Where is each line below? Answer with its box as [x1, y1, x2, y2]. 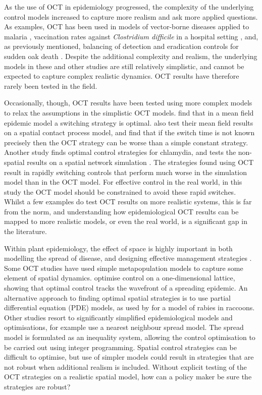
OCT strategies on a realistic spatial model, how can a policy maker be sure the [4, 371, 252, 382]
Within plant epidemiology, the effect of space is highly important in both [4, 243, 233, 253]
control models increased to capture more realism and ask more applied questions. [4, 11, 258, 22]
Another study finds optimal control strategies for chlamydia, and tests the [4, 147, 236, 157]
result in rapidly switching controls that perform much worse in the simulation [4, 166, 247, 177]
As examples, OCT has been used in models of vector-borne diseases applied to [4, 21, 249, 32]
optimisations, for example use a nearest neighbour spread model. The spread [4, 322, 244, 332]
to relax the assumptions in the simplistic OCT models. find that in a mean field [4, 107, 254, 118]
